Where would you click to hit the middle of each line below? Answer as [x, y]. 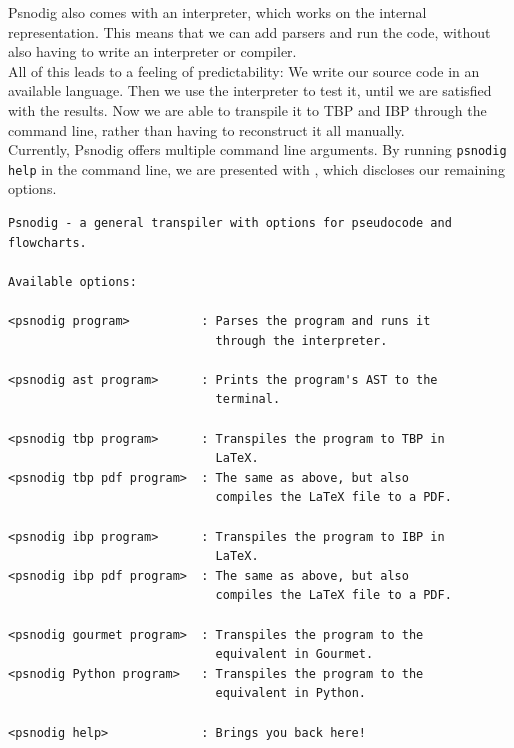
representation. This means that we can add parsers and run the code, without [249, 31]
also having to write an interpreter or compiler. [152, 51]
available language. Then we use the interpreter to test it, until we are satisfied [250, 90]
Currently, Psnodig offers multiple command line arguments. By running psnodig [257, 149]
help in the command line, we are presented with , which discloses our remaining [256, 168]
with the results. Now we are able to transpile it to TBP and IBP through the [247, 109]
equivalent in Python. [290, 693]
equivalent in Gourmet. [294, 654]
